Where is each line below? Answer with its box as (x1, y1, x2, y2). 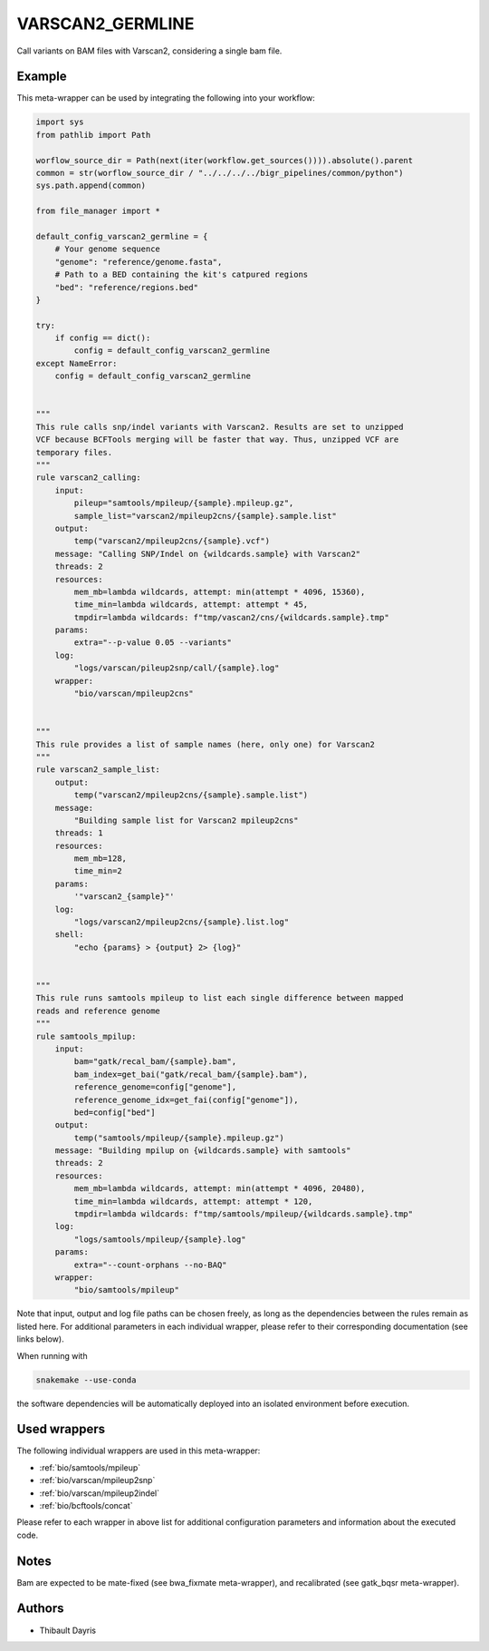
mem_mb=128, (73, 854, 127, 864)
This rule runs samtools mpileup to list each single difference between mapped (35, 993, 404, 1003)
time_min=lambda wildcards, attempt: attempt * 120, (73, 1196, 313, 1206)
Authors (16, 1601, 64, 1617)
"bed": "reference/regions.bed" (54, 282, 199, 292)
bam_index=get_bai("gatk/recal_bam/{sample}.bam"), (73, 1069, 309, 1079)
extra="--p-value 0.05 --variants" (73, 638, 233, 648)
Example (16, 69, 67, 84)
